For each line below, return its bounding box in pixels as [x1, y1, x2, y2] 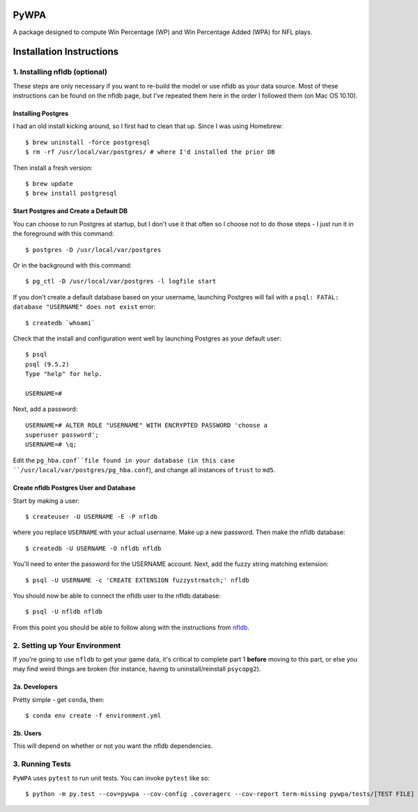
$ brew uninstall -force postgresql [25, 138, 150, 146]
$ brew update [25, 180, 73, 188]
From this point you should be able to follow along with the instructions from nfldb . [13, 623, 250, 632]
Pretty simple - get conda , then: [13, 695, 104, 703]
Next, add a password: [13, 405, 78, 414]
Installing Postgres [13, 109, 69, 118]
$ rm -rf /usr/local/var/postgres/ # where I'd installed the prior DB [25, 148, 275, 156]
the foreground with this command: [13, 230, 114, 238]
